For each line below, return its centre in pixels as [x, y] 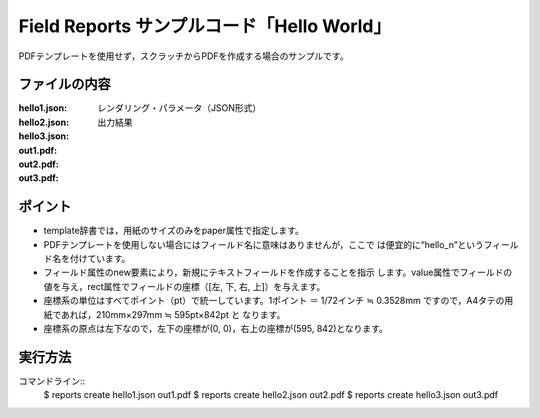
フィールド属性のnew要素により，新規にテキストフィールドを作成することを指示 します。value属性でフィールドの [278, 272]
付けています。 [100, 259]
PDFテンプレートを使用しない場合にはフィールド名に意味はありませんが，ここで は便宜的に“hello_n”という [263, 244]
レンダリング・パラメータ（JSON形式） [179, 108]
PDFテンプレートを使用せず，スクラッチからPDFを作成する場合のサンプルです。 [183, 56]
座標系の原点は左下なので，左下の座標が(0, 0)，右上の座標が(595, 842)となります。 [216, 329]
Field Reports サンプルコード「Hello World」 [205, 26]
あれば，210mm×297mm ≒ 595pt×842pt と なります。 [173, 314]
